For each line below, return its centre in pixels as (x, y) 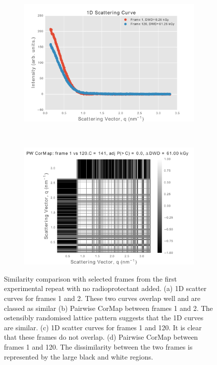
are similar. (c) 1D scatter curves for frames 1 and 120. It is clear (103, 327)
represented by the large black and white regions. (79, 356)
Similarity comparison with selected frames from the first (90, 278)
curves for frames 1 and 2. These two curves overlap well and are (102, 298)
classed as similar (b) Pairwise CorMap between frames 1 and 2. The (108, 308)
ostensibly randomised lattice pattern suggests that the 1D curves (104, 318)
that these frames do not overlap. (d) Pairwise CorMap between (101, 337)
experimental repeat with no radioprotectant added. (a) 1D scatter (105, 288)
